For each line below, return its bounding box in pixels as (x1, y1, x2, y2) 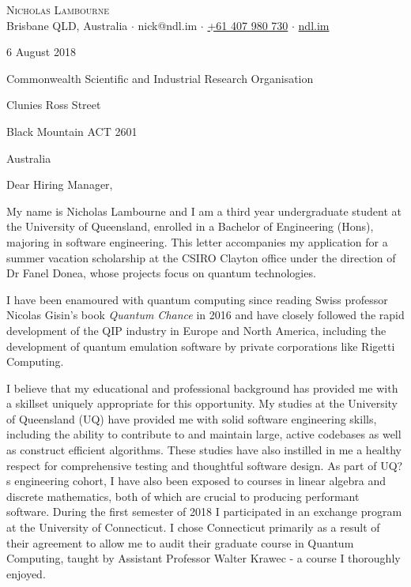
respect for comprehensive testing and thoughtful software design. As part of (6, 457, 377, 473)
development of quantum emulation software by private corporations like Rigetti (6, 337, 395, 354)
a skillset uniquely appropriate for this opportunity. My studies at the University (6, 395, 398, 412)
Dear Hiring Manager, (6, 176, 113, 193)
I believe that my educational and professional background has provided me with (6, 379, 398, 396)
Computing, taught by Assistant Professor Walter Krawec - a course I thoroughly (6, 550, 401, 566)
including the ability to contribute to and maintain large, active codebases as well (6, 426, 402, 442)
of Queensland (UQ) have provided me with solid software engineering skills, (6, 410, 377, 427)
